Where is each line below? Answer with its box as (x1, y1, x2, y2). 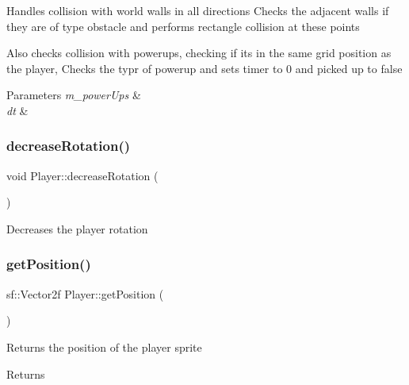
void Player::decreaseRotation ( (6, 167, 159, 183)
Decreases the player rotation (6, 220, 148, 237)
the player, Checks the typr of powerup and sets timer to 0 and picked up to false (6, 60, 403, 76)
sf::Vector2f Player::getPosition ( (6, 285, 164, 302)
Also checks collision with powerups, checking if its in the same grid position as (6, 44, 392, 61)
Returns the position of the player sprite (6, 338, 202, 355)
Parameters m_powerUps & (6, 87, 141, 103)
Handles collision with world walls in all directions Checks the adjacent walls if (6, 2, 389, 18)
